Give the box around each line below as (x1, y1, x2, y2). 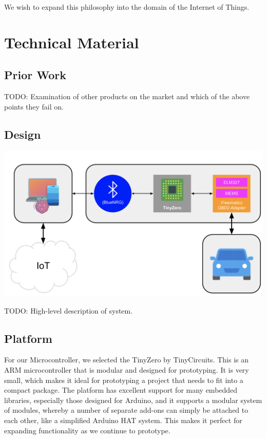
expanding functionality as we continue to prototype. (4, 425, 170, 435)
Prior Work (4, 67, 66, 83)
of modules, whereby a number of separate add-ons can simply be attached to (4, 405, 249, 415)
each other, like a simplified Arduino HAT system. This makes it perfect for (4, 415, 242, 426)
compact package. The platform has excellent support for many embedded (4, 385, 238, 395)
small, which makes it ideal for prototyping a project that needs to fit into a (4, 374, 243, 385)
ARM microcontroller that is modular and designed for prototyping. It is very (4, 364, 249, 375)
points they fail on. (4, 101, 64, 112)
